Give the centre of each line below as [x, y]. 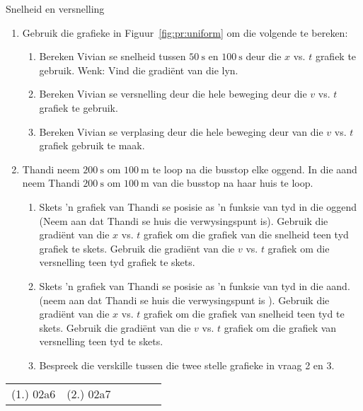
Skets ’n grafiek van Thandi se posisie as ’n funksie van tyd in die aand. [195, 285]
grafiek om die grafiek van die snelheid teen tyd [246, 235]
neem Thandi [51, 183]
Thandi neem [51, 169]
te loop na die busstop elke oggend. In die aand [255, 169]
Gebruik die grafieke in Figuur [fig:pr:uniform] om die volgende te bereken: [185, 32]
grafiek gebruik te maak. [92, 145]
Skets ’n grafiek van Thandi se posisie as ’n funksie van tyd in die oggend [198, 206]
